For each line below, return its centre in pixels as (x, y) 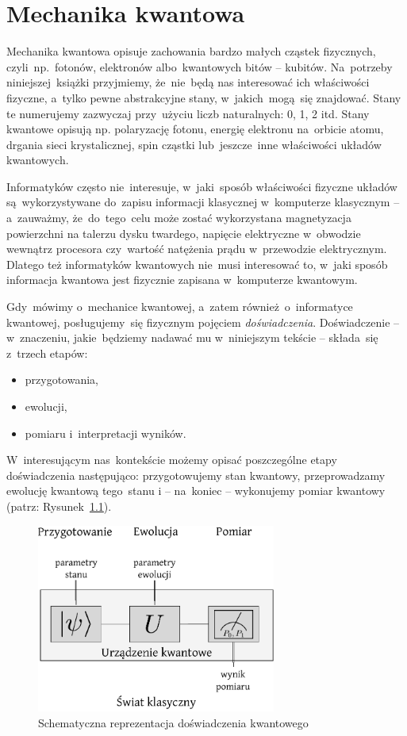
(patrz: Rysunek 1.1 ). (59, 506)
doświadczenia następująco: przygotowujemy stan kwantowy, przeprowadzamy (196, 475)
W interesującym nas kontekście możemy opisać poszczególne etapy (172, 460)
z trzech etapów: (47, 353)
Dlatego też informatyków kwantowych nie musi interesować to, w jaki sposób (197, 264)
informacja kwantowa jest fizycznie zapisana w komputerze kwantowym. (182, 280)
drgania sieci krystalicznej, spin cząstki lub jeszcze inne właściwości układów (194, 144)
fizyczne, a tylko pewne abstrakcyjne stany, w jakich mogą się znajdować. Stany (204, 97)
